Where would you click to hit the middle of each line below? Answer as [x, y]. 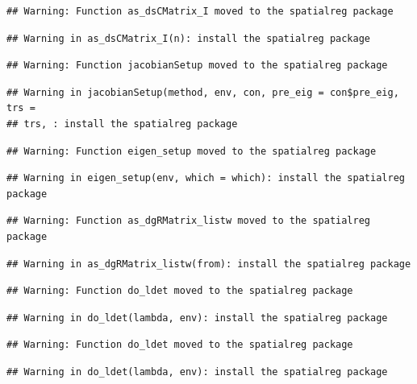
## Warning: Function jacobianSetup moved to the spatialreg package [197, 66]
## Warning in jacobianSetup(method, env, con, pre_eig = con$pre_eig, [203, 92]
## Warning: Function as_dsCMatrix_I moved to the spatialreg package [200, 11]
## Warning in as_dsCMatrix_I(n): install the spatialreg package [189, 38]
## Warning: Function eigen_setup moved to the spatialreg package [192, 151]
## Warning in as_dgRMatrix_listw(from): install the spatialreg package [209, 264]
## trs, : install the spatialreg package [122, 124]
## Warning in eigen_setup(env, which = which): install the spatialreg [206, 178]
